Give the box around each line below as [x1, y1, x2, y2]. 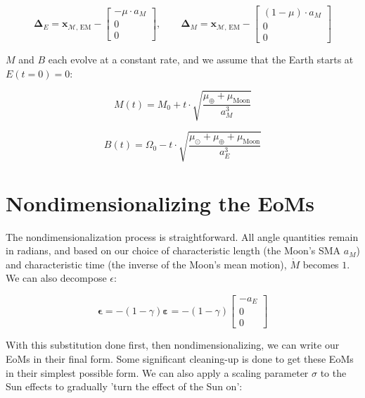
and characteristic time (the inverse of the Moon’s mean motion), [6, 256, 287, 271]
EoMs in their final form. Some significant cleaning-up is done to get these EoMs [6, 352, 354, 366]
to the [320, 365, 347, 380]
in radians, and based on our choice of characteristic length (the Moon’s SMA [6, 243, 341, 258]
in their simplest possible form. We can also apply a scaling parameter [6, 365, 309, 380]
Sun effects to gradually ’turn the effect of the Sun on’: [6, 379, 243, 394]
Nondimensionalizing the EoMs [6, 188, 315, 217]
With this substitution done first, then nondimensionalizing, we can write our [6, 337, 340, 352]
